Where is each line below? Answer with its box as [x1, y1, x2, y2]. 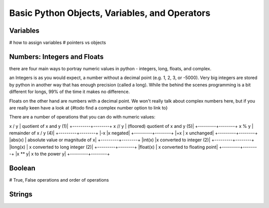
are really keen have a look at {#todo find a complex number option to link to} [9, 104, 168, 110]
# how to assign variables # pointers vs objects [9, 40, 107, 46]
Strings [9, 190, 32, 199]
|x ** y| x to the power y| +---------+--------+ [15, 151, 110, 157]
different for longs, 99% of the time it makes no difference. [9, 89, 130, 95]
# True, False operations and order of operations [9, 177, 109, 183]
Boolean [9, 164, 36, 173]
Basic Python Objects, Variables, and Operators [9, 7, 211, 18]
